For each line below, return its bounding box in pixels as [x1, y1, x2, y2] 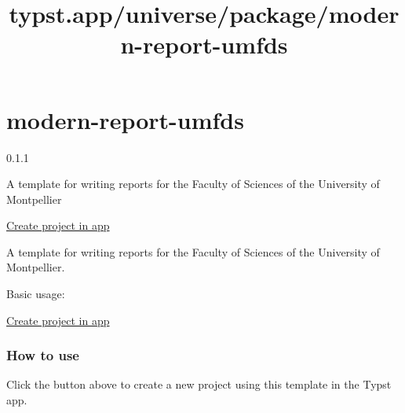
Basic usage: [6, 286, 65, 302]
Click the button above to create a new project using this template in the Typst [6, 376, 392, 393]
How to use [6, 345, 79, 365]
